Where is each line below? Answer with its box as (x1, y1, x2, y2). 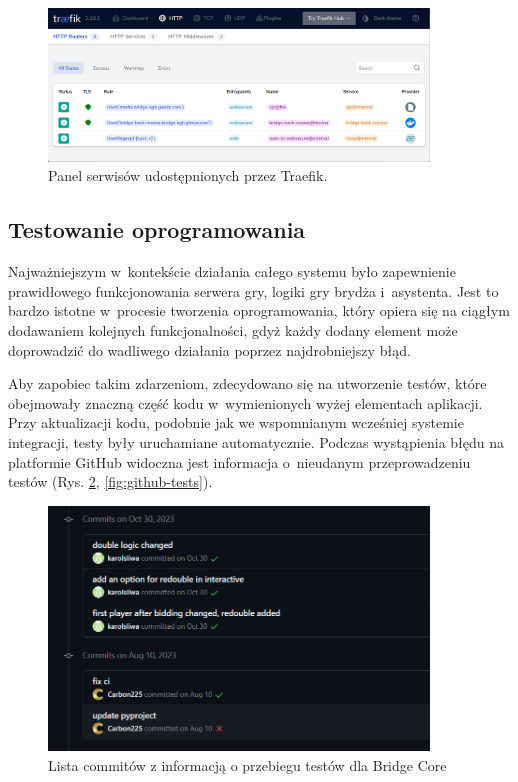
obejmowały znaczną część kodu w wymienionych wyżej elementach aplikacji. (8, 392, 483, 413)
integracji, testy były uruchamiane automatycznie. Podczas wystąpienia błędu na (8, 432, 505, 453)
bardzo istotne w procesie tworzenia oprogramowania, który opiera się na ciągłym (8, 300, 510, 321)
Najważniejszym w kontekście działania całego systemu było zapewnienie (8, 261, 456, 282)
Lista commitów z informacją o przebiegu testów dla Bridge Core (48, 754, 447, 775)
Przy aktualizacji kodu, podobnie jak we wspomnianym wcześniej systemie (8, 412, 464, 433)
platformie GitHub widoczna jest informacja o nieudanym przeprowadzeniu (8, 451, 471, 472)
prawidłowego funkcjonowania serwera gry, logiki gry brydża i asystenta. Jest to (8, 280, 499, 301)
